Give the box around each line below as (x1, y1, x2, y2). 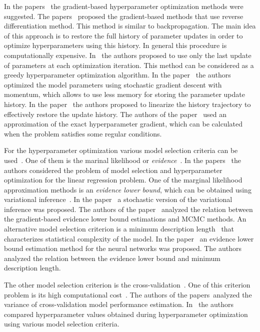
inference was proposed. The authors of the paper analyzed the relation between (4, 203, 253, 214)
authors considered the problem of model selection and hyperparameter (4, 164, 222, 175)
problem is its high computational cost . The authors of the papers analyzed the (4, 289, 252, 299)
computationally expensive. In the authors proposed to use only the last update (4, 49, 251, 60)
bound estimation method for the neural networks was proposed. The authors (4, 243, 242, 253)
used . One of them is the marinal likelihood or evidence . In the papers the (4, 154, 241, 165)
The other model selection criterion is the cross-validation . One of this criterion (4, 279, 250, 290)
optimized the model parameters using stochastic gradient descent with (4, 79, 222, 89)
